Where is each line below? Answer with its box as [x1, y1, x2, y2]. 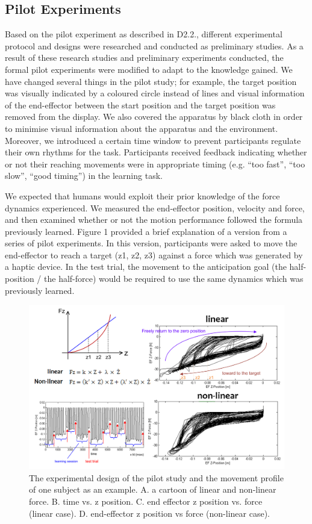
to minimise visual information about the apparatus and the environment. [5, 122, 278, 134]
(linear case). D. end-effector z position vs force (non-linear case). [29, 507, 270, 519]
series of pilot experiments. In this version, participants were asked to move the [5, 237, 298, 249]
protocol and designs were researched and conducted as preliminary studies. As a [5, 39, 304, 52]
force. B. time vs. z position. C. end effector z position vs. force [29, 494, 263, 507]
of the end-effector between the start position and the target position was [5, 98, 276, 111]
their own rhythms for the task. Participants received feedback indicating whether [5, 146, 307, 158]
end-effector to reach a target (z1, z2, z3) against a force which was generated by [5, 248, 303, 261]
